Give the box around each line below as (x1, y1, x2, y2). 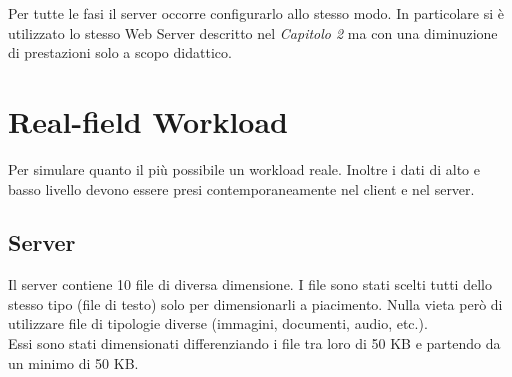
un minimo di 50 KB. (8, 352, 139, 373)
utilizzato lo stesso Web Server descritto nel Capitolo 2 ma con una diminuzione (8, 22, 498, 43)
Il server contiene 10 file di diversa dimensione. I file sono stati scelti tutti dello (8, 274, 492, 295)
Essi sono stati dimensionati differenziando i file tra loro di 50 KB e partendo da (8, 333, 501, 354)
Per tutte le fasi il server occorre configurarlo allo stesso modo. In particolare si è (8, 3, 505, 23)
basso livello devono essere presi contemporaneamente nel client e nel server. (8, 178, 475, 199)
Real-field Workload (8, 100, 288, 141)
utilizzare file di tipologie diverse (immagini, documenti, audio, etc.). (8, 313, 428, 334)
